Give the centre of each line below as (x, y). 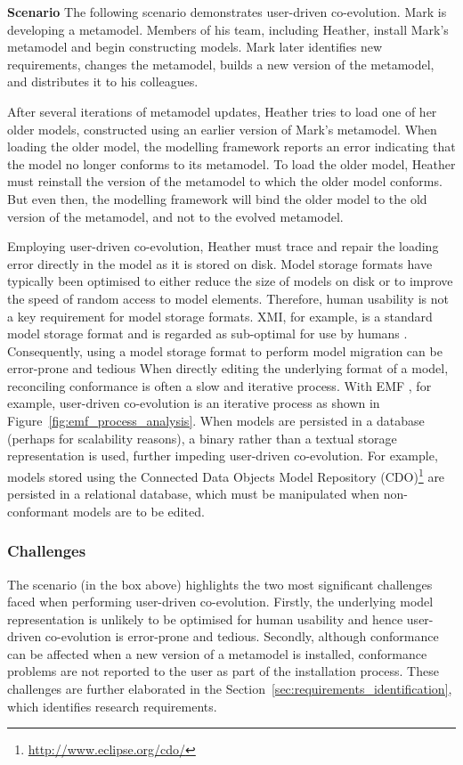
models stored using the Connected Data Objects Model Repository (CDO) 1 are (226, 475)
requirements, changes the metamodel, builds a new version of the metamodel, (221, 64)
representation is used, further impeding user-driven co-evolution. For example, (223, 456)
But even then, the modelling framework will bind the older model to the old (217, 198)
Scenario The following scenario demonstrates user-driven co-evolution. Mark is (227, 12)
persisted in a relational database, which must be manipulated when (194, 494)
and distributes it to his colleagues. (103, 81)
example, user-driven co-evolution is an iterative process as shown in (194, 403)
